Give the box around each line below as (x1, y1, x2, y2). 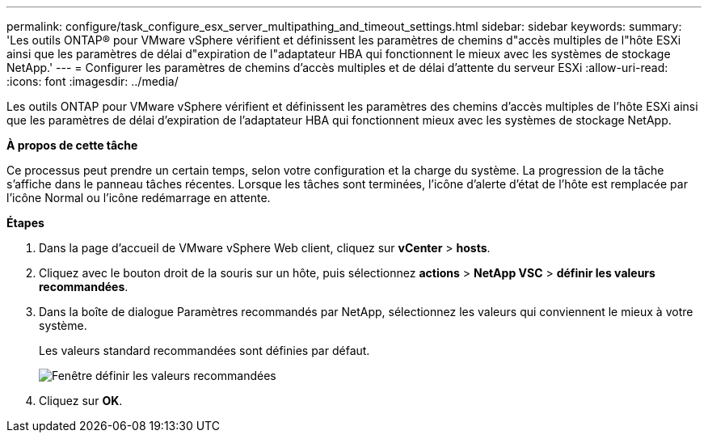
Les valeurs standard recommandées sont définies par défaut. (39, 344, 370, 357)
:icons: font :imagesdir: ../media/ (6, 74, 179, 88)
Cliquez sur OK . (39, 394, 123, 407)
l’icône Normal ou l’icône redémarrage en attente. (6, 191, 271, 205)
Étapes (6, 216, 44, 230)
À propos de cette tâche (6, 138, 138, 152)
